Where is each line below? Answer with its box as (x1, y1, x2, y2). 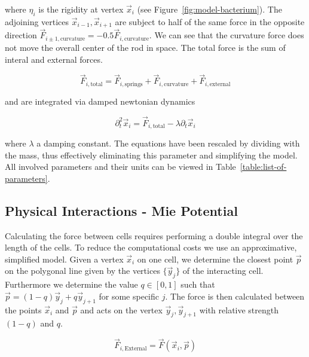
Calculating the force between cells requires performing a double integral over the (5, 229, 303, 242)
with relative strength (199, 303, 279, 316)
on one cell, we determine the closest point (137, 252, 293, 265)
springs (124, 81, 143, 87)
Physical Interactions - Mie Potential (5, 201, 238, 219)
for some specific (99, 289, 160, 302)
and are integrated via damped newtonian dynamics (5, 94, 195, 107)
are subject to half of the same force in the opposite (115, 15, 305, 28)
